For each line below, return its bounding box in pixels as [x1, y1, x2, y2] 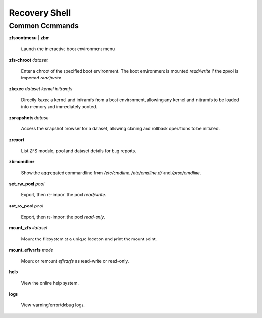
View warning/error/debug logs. [21, 302, 85, 308]
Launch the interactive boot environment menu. [21, 46, 116, 52]
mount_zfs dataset [9, 225, 48, 231]
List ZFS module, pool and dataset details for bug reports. [21, 148, 137, 154]
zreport [9, 137, 25, 143]
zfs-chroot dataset [9, 57, 48, 63]
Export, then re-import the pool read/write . [21, 192, 107, 198]
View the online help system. [21, 280, 79, 286]
